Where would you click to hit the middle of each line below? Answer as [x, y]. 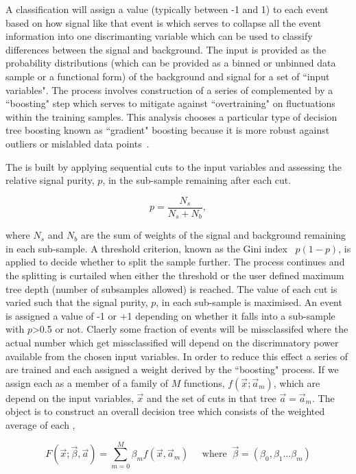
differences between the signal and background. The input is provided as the [166, 49]
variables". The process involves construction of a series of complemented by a [169, 90]
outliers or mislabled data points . [78, 143]
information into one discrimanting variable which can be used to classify [159, 36]
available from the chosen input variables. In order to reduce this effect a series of [177, 356]
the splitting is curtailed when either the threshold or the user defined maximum [175, 275]
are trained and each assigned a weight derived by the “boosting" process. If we [172, 369]
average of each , [40, 424]
